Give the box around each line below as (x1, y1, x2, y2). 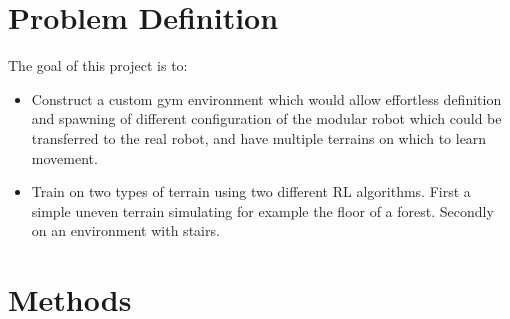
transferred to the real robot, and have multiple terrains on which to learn (31, 127, 487, 148)
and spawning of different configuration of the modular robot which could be (31, 108, 502, 129)
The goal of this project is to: (8, 55, 188, 76)
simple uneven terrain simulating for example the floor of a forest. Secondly (31, 200, 494, 221)
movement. (31, 147, 98, 168)
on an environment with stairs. (31, 220, 220, 241)
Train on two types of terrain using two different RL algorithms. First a (31, 181, 471, 202)
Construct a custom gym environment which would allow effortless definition (31, 88, 502, 109)
